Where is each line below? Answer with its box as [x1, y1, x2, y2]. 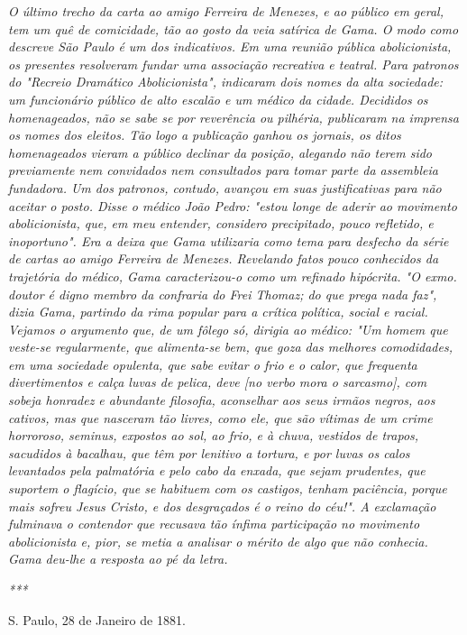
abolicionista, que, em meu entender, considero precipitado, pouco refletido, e [8, 214, 434, 233]
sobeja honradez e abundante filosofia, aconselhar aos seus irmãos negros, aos [8, 391, 435, 410]
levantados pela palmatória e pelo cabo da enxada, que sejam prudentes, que [8, 461, 426, 480]
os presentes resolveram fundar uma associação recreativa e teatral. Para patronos [8, 54, 459, 73]
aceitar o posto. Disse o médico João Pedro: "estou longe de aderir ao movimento [8, 196, 457, 215]
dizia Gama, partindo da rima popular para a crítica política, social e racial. [8, 302, 428, 321]
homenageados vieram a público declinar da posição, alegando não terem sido [8, 143, 433, 161]
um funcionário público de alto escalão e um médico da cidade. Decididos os [8, 89, 428, 108]
